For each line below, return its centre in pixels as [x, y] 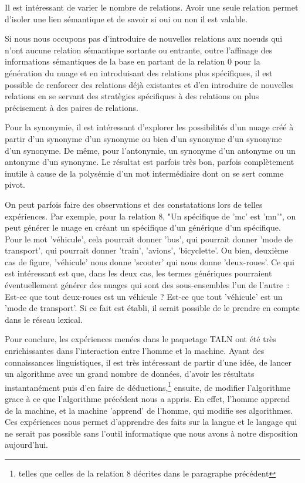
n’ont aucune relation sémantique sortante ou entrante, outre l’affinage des [139, 50]
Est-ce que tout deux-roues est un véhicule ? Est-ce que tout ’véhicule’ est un [144, 296]
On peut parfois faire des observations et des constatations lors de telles [134, 204]
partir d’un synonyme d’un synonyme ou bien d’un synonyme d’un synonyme [143, 138]
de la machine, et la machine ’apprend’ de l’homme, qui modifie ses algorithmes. [149, 410]
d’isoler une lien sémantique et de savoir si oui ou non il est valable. [126, 18]
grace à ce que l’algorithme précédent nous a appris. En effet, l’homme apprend [148, 399]
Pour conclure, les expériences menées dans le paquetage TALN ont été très [140, 339]
